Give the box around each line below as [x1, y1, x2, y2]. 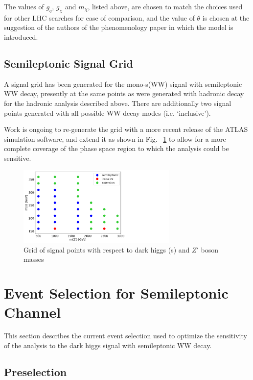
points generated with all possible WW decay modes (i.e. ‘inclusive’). [4, 107, 211, 118]
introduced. [4, 31, 38, 42]
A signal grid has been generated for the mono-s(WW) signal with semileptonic [4, 78, 242, 89]
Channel [4, 302, 61, 322]
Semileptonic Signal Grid [4, 55, 133, 71]
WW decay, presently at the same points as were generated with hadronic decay [4, 88, 244, 99]
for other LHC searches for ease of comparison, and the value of [4, 12, 195, 23]
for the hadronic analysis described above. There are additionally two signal [4, 98, 231, 108]
